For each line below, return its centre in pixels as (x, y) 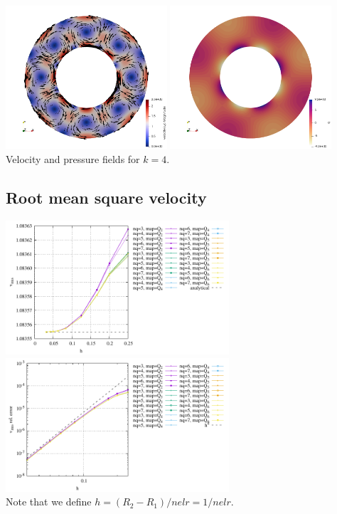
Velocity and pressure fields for (73, 158)
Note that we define (49, 502)
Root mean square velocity (106, 197)
